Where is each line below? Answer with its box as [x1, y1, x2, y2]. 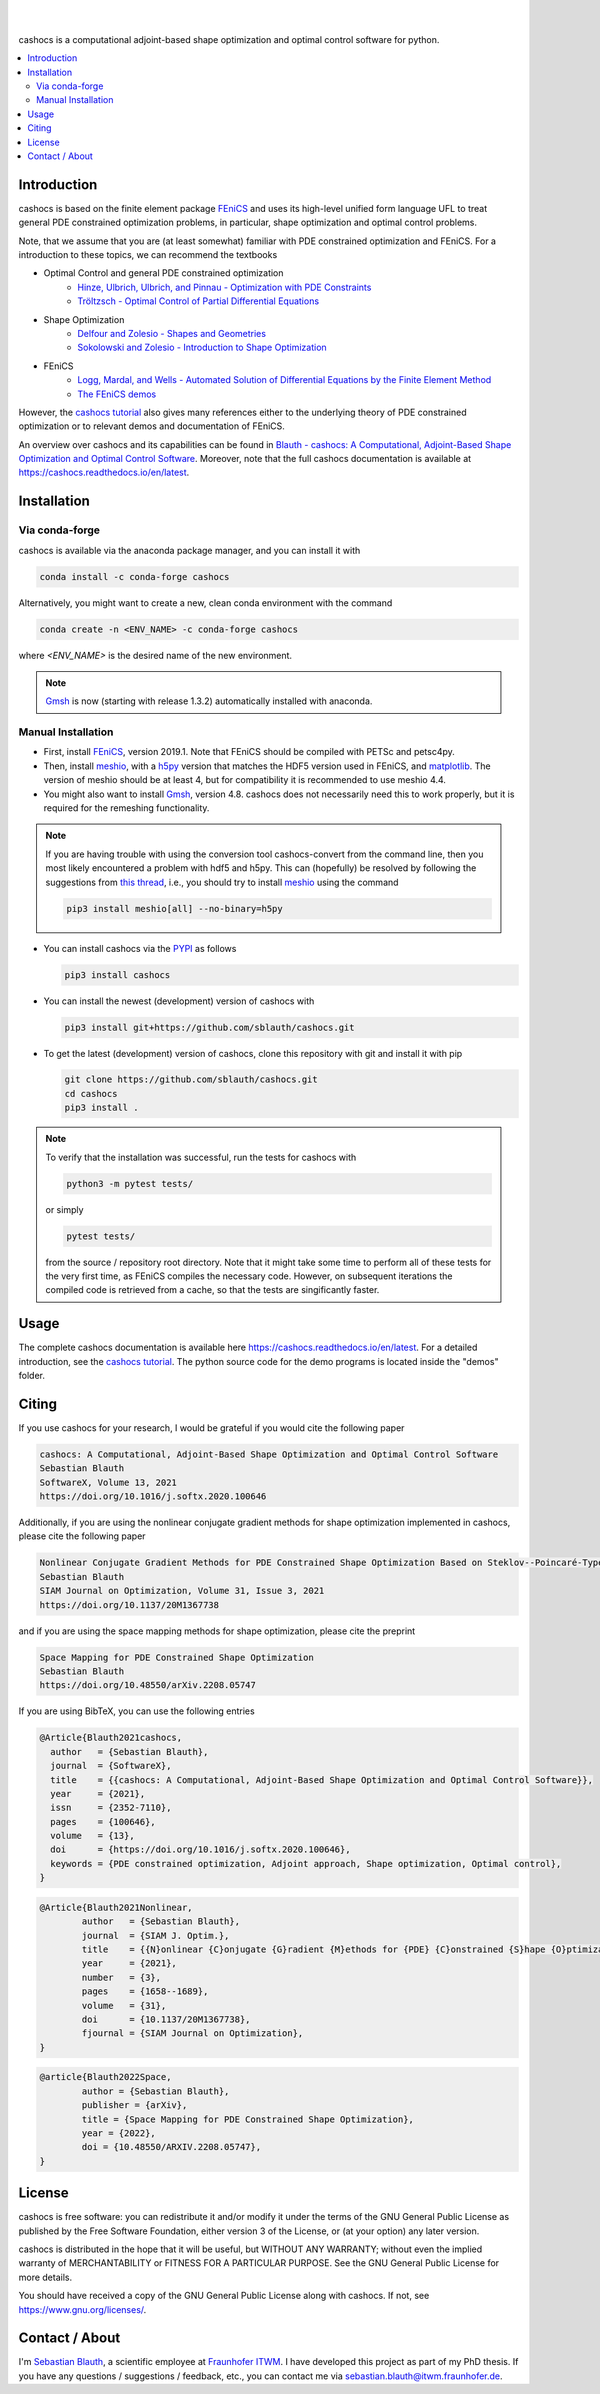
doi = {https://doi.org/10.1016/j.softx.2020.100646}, [50, 1844, 351, 1855]
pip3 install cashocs [64, 969, 171, 980]
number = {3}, [81, 1971, 162, 1983]
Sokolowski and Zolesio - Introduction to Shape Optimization [77, 341, 327, 354]
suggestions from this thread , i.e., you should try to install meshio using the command [45, 876, 399, 888]
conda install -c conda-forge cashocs [39, 571, 230, 582]
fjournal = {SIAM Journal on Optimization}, [81, 2028, 304, 2039]
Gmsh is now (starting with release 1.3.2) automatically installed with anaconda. [45, 695, 373, 707]
